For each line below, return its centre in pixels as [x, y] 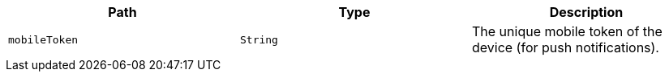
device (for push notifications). [565, 47]
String [259, 39]
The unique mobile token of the [567, 31]
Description [586, 12]
